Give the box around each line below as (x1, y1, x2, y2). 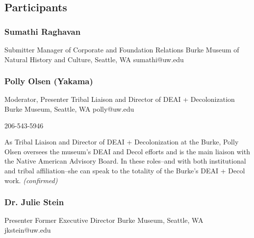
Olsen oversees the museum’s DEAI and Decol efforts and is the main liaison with (4, 146, 250, 156)
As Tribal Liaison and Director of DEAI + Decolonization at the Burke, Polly (4, 137, 239, 147)
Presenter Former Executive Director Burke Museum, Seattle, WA (4, 215, 203, 225)
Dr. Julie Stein (4, 196, 64, 208)
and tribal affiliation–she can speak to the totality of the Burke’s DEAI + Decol (4, 165, 245, 175)
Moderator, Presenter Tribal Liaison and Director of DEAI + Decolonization (4, 94, 235, 104)
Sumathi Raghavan (4, 25, 81, 37)
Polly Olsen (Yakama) (4, 75, 93, 87)
